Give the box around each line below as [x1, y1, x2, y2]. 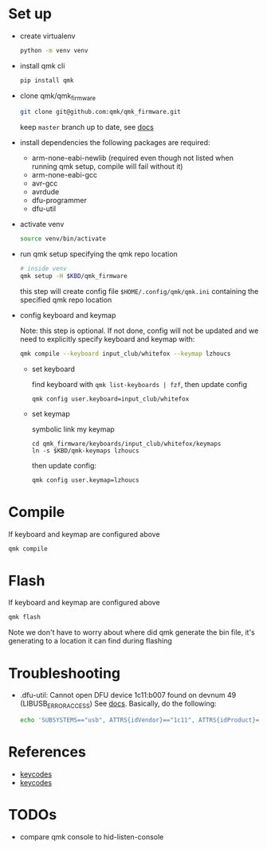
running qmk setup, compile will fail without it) [31, 162, 183, 171]
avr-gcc [31, 178, 58, 188]
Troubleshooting [8, 664, 121, 682]
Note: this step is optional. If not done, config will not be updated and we [19, 326, 259, 335]
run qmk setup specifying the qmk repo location [19, 249, 178, 259]
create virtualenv [19, 31, 76, 41]
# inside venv [19, 264, 67, 273]
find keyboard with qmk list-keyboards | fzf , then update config [31, 379, 247, 389]
